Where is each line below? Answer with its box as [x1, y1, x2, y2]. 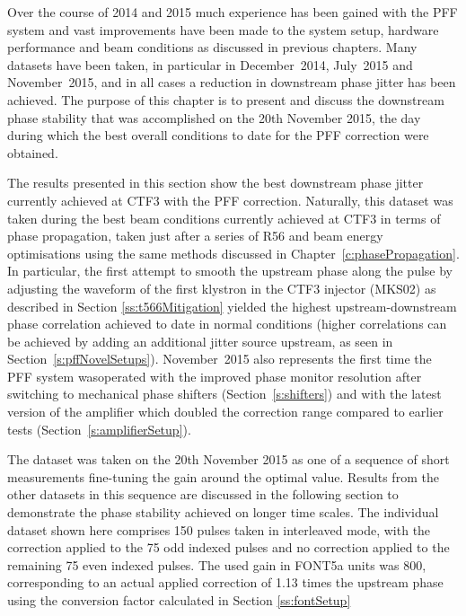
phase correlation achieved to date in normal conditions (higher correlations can [7, 314, 447, 333]
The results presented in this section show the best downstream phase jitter [7, 173, 424, 192]
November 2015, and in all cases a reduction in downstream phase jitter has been [7, 73, 456, 92]
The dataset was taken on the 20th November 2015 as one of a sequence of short [7, 450, 450, 469]
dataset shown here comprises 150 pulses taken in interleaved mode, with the [7, 520, 431, 539]
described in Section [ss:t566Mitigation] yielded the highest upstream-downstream [7, 296, 457, 315]
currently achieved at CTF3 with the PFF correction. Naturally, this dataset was [7, 190, 453, 209]
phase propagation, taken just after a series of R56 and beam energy [7, 226, 383, 245]
